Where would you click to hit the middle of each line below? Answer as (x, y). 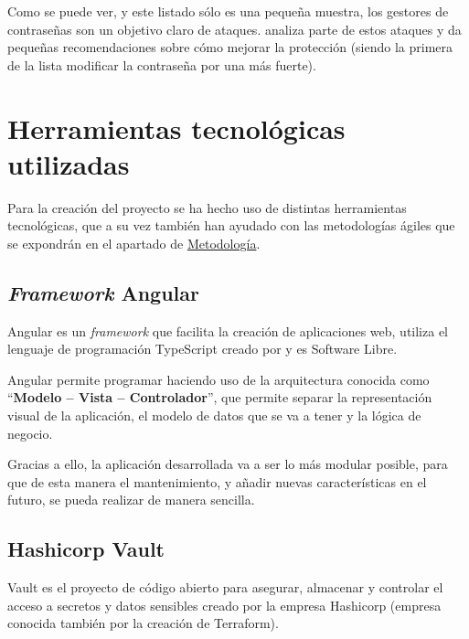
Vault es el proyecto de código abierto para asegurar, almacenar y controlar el (225, 587)
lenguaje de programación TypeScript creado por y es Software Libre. (203, 349)
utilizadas (69, 163)
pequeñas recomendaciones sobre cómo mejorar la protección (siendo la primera (230, 47)
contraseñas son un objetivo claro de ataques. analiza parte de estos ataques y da (234, 29)
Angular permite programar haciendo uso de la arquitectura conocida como (219, 379)
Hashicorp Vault (86, 549)
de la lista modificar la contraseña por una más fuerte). (162, 64)
